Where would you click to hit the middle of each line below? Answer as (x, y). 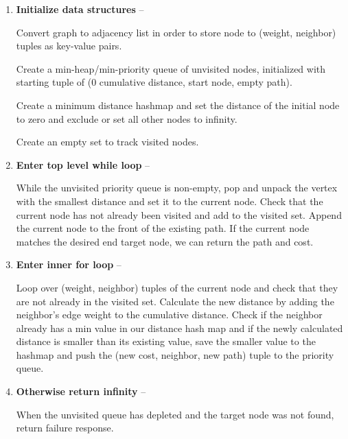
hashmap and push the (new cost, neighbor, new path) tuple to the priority (175, 354)
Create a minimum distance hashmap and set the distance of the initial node (178, 105)
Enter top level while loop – (83, 164)
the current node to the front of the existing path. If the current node (163, 228)
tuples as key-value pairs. (69, 46)
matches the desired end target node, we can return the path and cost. (165, 241)
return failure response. (65, 428)
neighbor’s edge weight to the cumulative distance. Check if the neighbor (169, 315)
